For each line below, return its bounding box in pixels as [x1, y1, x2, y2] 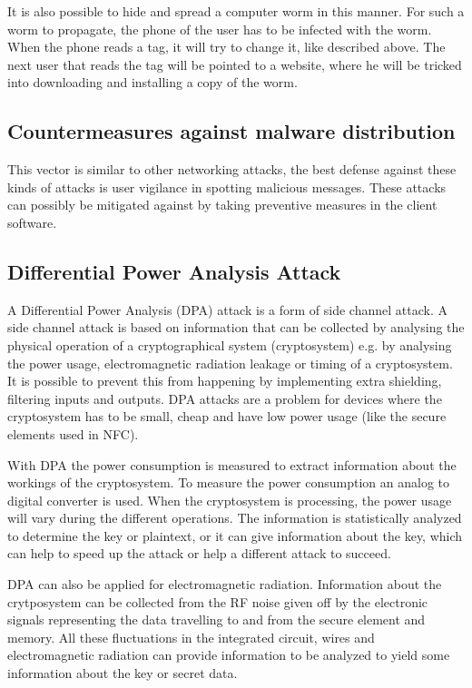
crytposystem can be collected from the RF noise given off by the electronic [7, 592, 428, 611]
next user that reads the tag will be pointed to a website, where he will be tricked [7, 54, 462, 74]
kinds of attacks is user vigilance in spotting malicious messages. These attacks [7, 177, 447, 196]
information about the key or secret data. [7, 663, 238, 683]
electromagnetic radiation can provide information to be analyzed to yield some [7, 645, 450, 664]
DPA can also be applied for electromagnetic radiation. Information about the [7, 575, 442, 594]
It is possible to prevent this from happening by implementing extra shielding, [7, 371, 442, 390]
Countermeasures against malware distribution [7, 117, 456, 145]
